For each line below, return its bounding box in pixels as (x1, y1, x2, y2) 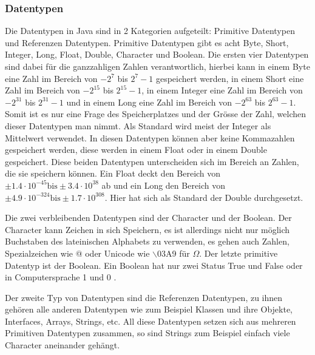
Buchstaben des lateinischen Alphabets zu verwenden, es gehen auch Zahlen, (5, 235, 290, 248)
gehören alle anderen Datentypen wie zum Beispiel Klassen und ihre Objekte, (5, 303, 293, 316)
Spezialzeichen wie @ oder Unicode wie (5, 246, 150, 259)
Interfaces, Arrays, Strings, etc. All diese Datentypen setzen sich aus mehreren (5, 314, 296, 327)
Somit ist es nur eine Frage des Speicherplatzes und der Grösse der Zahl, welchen (5, 107, 307, 120)
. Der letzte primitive (199, 246, 278, 259)
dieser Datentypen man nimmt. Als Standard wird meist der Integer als (5, 119, 271, 132)
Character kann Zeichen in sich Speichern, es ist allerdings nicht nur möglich (5, 223, 290, 235)
